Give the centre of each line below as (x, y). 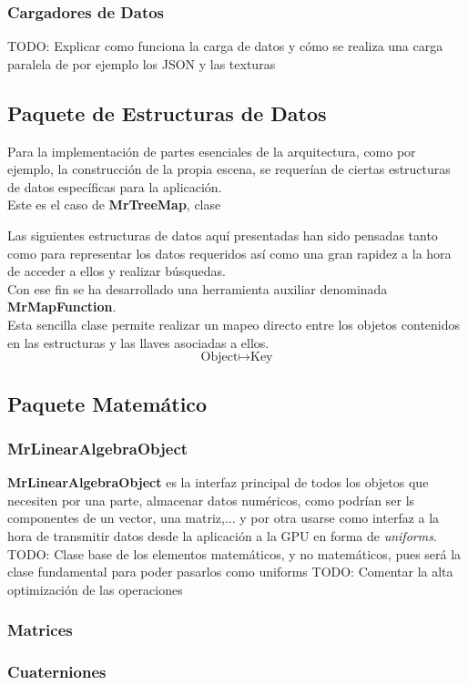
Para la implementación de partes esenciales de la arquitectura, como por (212, 151)
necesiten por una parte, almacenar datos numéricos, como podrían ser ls (211, 500)
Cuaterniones (57, 672)
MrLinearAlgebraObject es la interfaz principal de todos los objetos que (218, 482)
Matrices (40, 630)
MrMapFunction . (62, 307)
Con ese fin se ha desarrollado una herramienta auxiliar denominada (198, 288)
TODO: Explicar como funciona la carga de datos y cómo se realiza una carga (225, 46)
